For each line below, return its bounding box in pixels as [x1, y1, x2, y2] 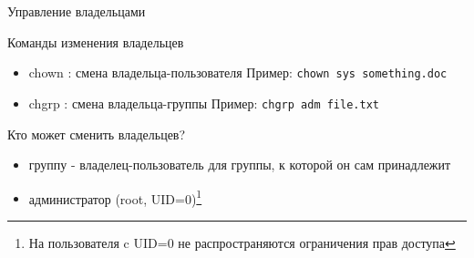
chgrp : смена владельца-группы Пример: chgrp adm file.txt [28, 93, 379, 112]
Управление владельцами [7, 2, 146, 20]
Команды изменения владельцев [7, 32, 184, 51]
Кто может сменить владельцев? [7, 124, 186, 143]
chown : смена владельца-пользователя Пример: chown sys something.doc [28, 63, 448, 82]
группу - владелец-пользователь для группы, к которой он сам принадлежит [28, 155, 451, 174]
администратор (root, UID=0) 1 [28, 186, 202, 208]
